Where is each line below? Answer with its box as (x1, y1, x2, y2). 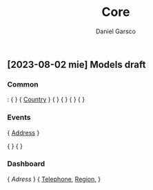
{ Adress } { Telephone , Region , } (7, 175, 101, 183)
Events (7, 112, 31, 122)
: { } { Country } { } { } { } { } (7, 95, 85, 104)
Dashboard (7, 159, 45, 169)
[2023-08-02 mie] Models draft (7, 58, 146, 70)
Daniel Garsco (95, 27, 136, 35)
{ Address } (7, 128, 40, 137)
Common (7, 79, 39, 89)
